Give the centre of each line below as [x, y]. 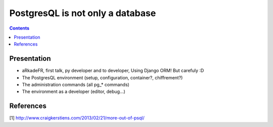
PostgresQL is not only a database [83, 13]
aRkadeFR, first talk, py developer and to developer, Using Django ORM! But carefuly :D [113, 71]
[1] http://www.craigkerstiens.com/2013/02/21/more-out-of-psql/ [77, 118]
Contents [19, 28]
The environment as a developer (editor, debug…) [74, 92]
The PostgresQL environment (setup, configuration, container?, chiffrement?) [102, 77]
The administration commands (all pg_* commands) [76, 85]
